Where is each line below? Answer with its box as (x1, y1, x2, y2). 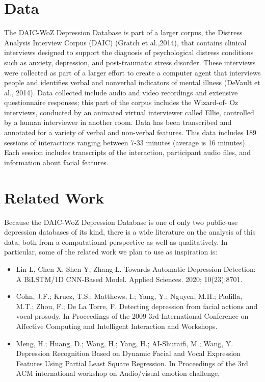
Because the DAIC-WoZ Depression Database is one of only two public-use (4, 216, 238, 227)
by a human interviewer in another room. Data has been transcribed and (4, 117, 232, 128)
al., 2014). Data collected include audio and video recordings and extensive (4, 87, 238, 97)
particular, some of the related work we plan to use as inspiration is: (4, 246, 218, 257)
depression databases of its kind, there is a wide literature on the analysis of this (4, 226, 256, 237)
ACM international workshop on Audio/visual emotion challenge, (16, 368, 220, 378)
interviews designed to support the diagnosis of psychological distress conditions (4, 47, 254, 58)
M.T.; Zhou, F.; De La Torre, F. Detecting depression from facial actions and (16, 300, 258, 311)
